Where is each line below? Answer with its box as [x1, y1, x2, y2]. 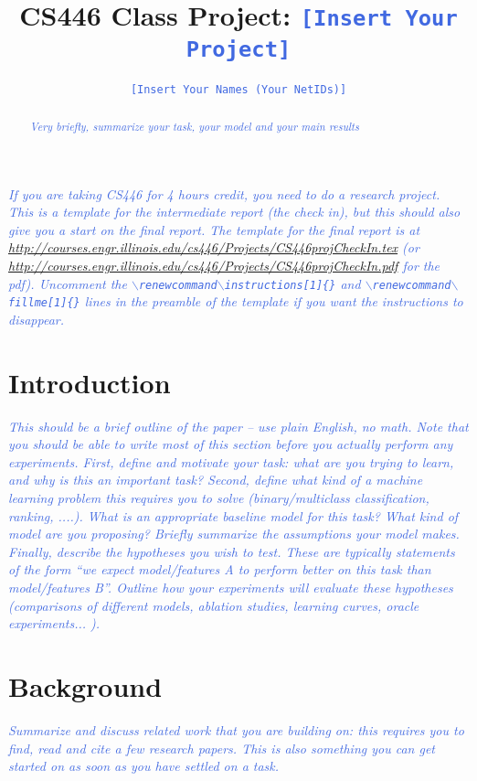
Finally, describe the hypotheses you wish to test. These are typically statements [8, 541, 455, 561]
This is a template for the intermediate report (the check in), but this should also [8, 202, 461, 221]
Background [8, 667, 163, 704]
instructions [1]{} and [224, 273, 361, 293]
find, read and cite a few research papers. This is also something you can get [8, 738, 435, 757]
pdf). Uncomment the [8, 273, 127, 293]
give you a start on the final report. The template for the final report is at [8, 219, 420, 239]
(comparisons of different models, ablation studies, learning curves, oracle [8, 595, 419, 615]
